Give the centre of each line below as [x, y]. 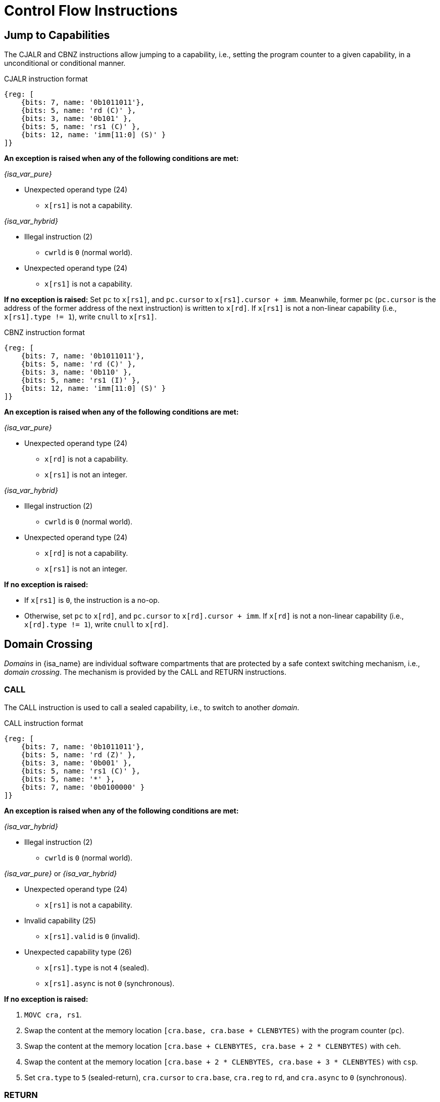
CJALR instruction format [46, 79]
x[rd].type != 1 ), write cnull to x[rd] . [96, 625]
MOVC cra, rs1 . [53, 1014]
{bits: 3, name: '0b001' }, [76, 763]
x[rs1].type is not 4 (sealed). [97, 967]
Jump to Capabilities [57, 35]
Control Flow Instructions [91, 11]
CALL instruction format [44, 723]
